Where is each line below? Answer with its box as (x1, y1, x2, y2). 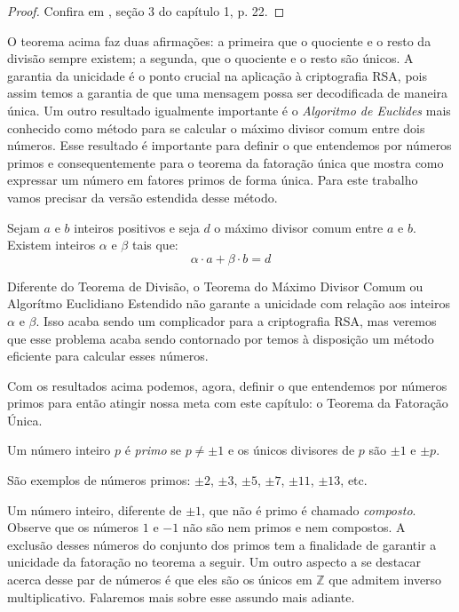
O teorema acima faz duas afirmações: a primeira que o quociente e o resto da (7, 31, 431, 50)
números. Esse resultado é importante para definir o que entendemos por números (7, 136, 452, 155)
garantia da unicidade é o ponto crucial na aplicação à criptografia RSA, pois (7, 66, 427, 84)
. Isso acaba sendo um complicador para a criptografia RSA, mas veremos (36, 311, 437, 330)
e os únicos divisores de (227, 441, 355, 459)
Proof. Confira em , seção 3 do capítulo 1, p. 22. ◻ (7, 2, 285, 20)
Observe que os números (7, 518, 139, 536)
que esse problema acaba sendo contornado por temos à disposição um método (7, 329, 434, 347)
